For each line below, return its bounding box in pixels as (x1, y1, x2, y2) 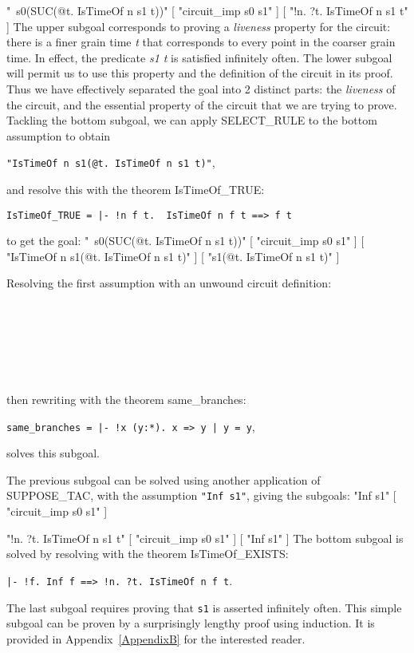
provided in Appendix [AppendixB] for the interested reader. (6, 630, 306, 647)
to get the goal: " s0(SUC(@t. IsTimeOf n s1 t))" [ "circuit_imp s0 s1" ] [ (6, 232, 365, 249)
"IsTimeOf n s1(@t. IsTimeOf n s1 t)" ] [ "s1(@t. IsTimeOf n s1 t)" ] (6, 247, 340, 264)
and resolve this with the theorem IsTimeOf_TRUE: (6, 181, 265, 197)
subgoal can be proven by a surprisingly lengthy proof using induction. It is (6, 615, 375, 631)
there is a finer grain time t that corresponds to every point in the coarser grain (6, 34, 396, 50)
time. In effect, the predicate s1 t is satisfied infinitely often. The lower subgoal (6, 49, 392, 65)
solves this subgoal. (6, 445, 100, 461)
